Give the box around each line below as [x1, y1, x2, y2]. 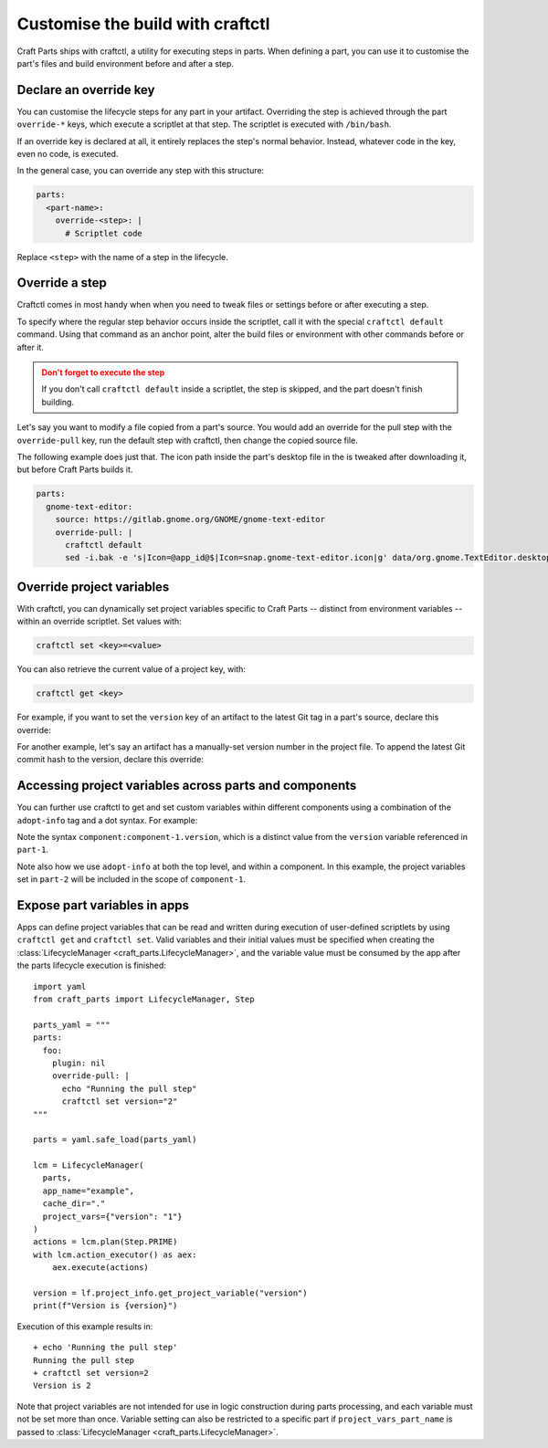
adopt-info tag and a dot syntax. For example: [16, 814, 198, 825]
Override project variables [16, 579, 170, 594]
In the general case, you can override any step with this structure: [16, 165, 265, 176]
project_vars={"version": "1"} [42, 1211, 183, 1222]
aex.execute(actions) [51, 1263, 150, 1273]
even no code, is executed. [16, 149, 119, 160]
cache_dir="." [42, 1199, 106, 1209]
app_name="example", [42, 1185, 135, 1196]
